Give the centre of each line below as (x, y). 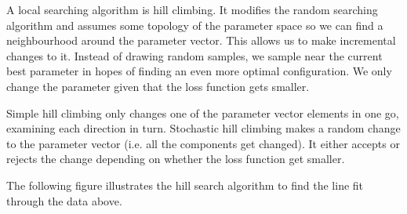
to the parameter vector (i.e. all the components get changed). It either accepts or (203, 143)
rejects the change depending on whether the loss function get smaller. (176, 159)
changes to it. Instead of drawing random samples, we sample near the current (194, 55)
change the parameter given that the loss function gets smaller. (158, 86)
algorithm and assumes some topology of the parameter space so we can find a (195, 25)
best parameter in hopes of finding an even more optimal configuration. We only (199, 71)
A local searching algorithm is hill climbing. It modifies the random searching (192, 9)
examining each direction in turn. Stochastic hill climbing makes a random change (203, 128)
